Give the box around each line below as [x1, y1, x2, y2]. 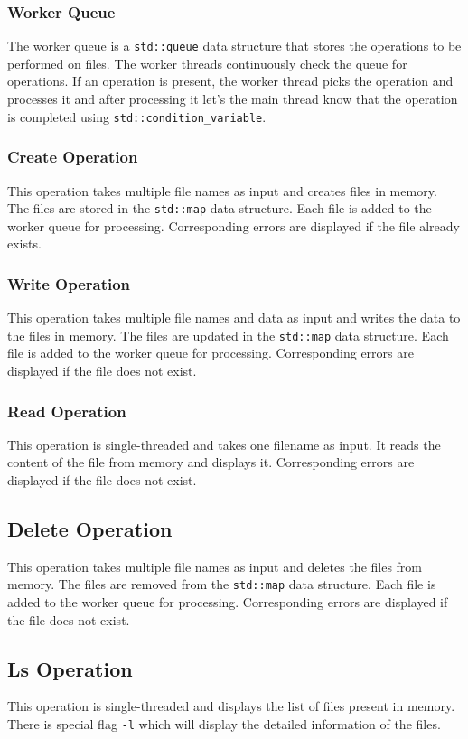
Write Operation [7, 272, 131, 295]
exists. [7, 234, 42, 253]
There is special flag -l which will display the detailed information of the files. [7, 715, 441, 734]
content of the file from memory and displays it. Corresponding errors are [7, 453, 415, 472]
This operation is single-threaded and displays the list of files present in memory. [7, 697, 455, 716]
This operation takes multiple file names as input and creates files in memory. [7, 181, 437, 200]
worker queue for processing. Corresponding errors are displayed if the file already [7, 216, 460, 235]
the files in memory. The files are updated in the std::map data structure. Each [7, 325, 449, 344]
